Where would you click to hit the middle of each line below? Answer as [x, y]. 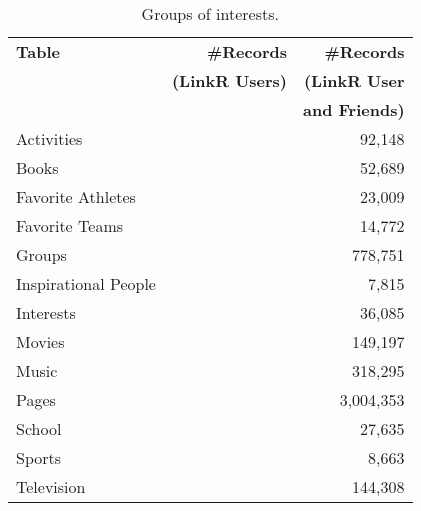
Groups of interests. [210, 13]
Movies [40, 341]
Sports [39, 457]
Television [51, 486]
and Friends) [354, 109]
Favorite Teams [70, 225]
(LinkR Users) [229, 80]
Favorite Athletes [76, 196]
